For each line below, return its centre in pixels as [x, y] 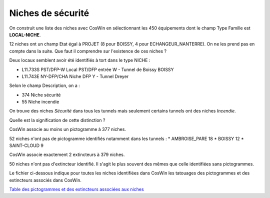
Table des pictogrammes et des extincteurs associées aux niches [77, 189]
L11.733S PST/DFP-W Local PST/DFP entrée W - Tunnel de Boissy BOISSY [98, 69]
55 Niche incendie [40, 102]
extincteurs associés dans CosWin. [45, 180]
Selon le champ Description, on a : [44, 85]
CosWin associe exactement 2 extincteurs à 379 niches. [67, 154]
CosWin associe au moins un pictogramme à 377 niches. [67, 129]
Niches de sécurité [49, 13]
